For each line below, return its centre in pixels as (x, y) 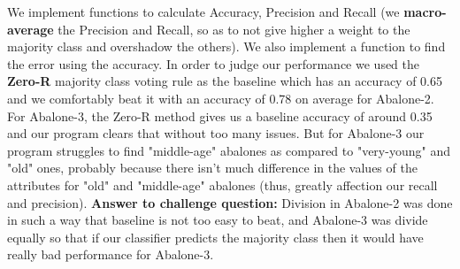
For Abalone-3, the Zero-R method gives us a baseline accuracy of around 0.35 (220, 115)
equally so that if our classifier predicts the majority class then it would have (215, 237)
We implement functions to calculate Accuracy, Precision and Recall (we (203, 12)
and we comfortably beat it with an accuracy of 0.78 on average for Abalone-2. (221, 98)
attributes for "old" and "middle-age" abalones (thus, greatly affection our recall (222, 184)
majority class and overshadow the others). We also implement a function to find (226, 46)
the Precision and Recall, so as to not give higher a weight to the (234, 29)
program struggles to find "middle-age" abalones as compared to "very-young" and (229, 150)
